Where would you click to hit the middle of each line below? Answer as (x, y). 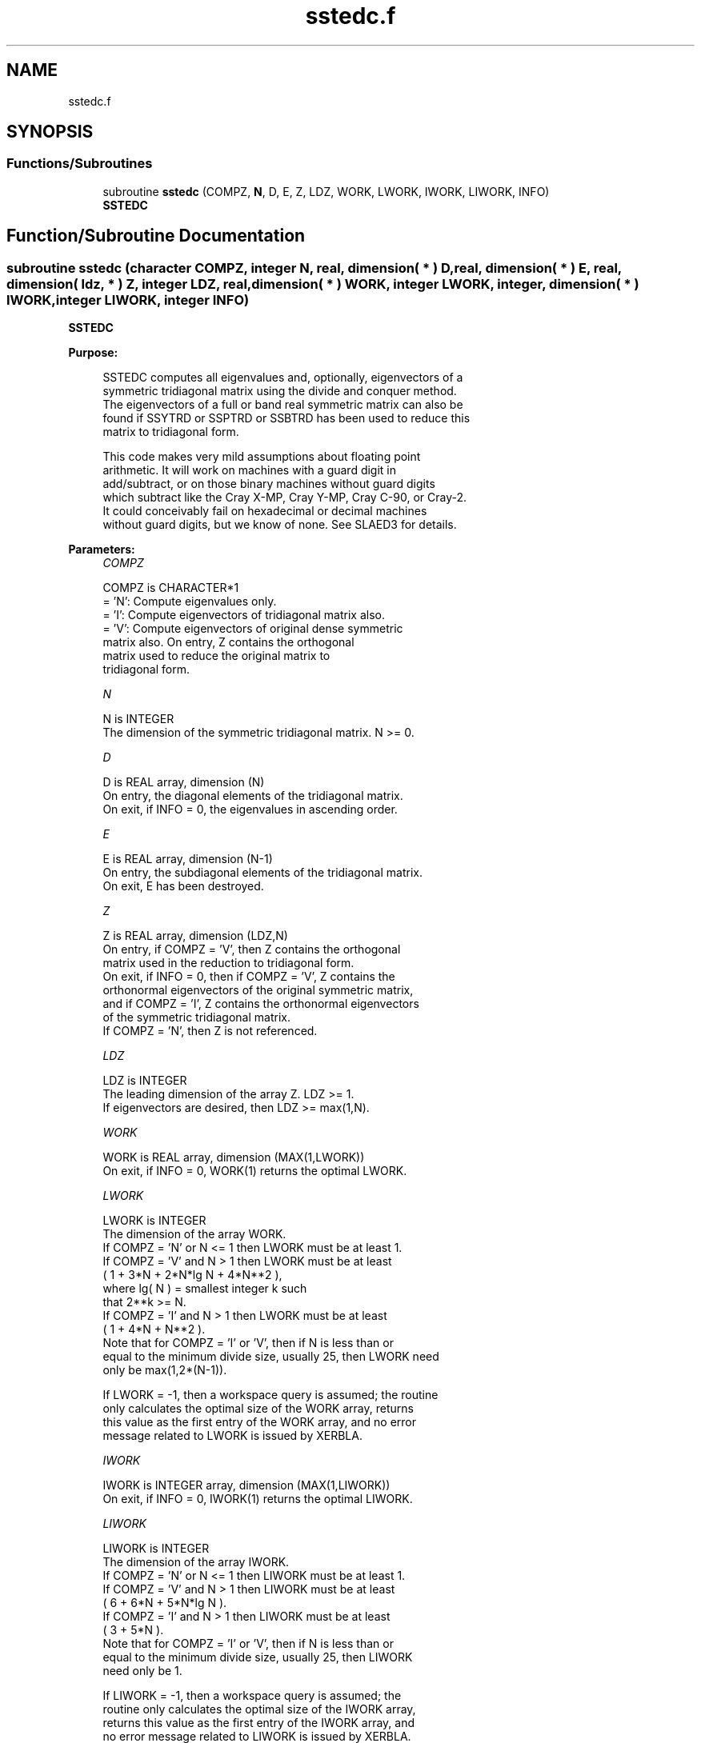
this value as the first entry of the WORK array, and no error (260, 1422)
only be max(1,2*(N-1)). (165, 1370)
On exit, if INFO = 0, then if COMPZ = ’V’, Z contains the (249, 977)
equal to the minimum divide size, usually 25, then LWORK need (271, 1357)
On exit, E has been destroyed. (183, 886)
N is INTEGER (138, 719)
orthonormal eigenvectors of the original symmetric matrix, (258, 990)
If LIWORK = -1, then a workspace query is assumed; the (252, 1696)
